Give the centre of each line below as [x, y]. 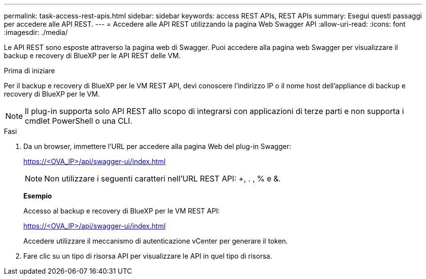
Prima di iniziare [29, 71]
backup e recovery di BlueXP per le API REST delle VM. [92, 56]
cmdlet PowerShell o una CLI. [79, 121]
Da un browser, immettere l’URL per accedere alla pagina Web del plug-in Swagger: [157, 146]
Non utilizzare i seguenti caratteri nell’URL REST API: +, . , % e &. [163, 179]
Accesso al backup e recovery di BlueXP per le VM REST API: [122, 211]
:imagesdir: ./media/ [36, 32]
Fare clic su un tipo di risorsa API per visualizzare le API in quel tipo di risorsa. [148, 256]
